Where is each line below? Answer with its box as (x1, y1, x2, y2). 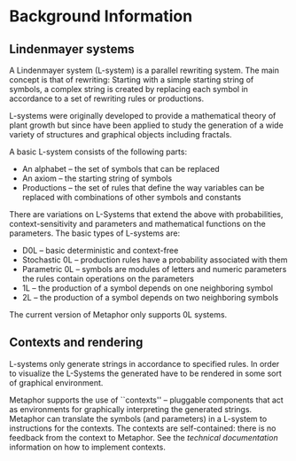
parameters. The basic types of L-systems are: (9, 228, 180, 238)
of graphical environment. (9, 377, 104, 387)
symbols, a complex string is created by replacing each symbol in (9, 84, 248, 94)
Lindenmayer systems (9, 42, 135, 57)
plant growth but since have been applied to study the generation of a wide (9, 120, 284, 130)
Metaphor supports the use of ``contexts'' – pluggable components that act (9, 395, 284, 405)
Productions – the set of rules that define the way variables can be (21, 183, 265, 192)
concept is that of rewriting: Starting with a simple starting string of (9, 74, 254, 85)
